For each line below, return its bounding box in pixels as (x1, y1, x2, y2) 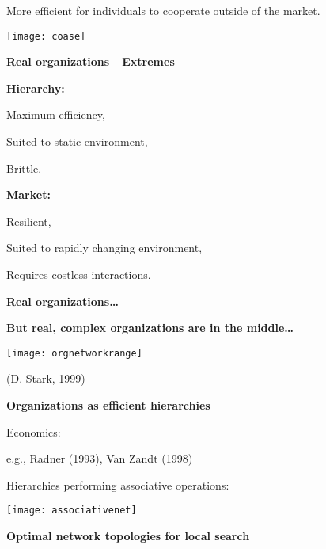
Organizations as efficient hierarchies (6, 397, 210, 414)
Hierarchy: (6, 79, 65, 96)
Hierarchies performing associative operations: (6, 476, 229, 493)
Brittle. (6, 159, 42, 176)
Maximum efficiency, (6, 106, 105, 123)
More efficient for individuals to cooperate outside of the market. (6, 2, 320, 18)
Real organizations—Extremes (6, 53, 175, 70)
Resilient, (6, 212, 51, 229)
